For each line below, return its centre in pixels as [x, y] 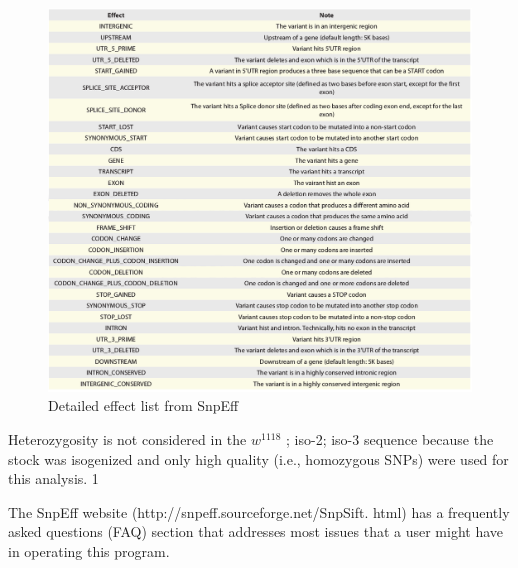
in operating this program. [89, 550]
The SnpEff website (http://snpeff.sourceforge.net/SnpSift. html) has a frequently [259, 511]
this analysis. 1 [53, 478]
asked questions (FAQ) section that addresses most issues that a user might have [256, 531]
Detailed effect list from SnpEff [143, 405]
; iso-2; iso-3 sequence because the [390, 439]
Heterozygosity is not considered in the [127, 439]
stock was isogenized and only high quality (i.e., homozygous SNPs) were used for [258, 458]
